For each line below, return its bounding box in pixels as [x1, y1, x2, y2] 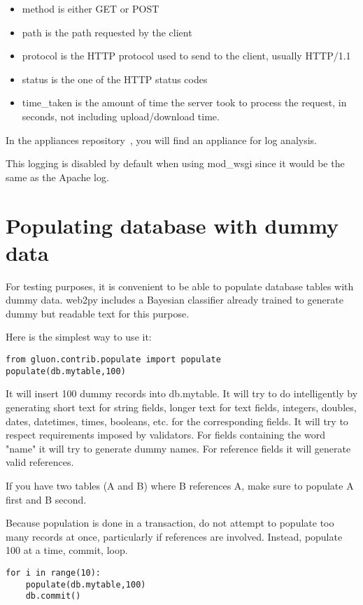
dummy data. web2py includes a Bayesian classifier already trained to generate [6, 292, 343, 307]
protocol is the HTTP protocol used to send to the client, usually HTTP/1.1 [22, 48, 351, 63]
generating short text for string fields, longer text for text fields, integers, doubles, [6, 399, 357, 414]
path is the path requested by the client [22, 24, 192, 39]
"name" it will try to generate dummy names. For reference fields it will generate [6, 441, 351, 455]
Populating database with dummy [6, 211, 339, 239]
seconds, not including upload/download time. [22, 108, 220, 123]
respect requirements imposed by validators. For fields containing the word [6, 427, 325, 442]
